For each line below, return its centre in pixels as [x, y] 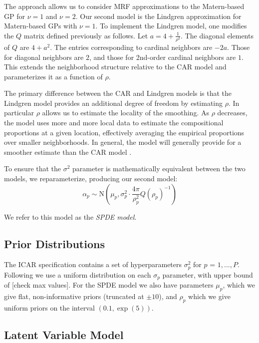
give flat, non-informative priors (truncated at [74, 296]
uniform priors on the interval [49, 307]
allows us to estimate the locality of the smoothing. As [126, 113]
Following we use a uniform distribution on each [78, 274]
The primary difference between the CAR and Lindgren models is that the [118, 93]
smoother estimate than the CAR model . [68, 152]
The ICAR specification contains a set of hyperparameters [93, 264]
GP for [14, 16]
